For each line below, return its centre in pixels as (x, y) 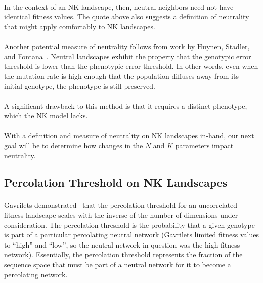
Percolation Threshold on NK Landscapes (116, 183)
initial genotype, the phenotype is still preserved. (80, 86)
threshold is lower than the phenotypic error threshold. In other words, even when (131, 66)
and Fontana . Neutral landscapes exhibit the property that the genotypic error (128, 56)
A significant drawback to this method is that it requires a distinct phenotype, (126, 106)
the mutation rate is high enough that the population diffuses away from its (121, 76)
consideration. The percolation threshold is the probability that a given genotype (129, 225)
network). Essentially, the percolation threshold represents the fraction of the (123, 254)
